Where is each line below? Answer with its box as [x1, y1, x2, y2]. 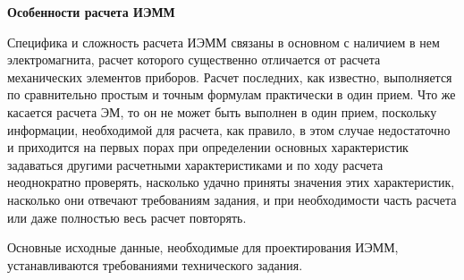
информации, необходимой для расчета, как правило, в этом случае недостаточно [7, 120, 451, 139]
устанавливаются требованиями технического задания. [7, 255, 303, 274]
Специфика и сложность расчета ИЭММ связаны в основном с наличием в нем [7, 32, 440, 51]
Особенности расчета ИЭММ [7, 3, 175, 21]
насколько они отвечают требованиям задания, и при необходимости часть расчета [7, 190, 457, 208]
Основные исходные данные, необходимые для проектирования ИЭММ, [7, 238, 399, 257]
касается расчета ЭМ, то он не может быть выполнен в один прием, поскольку [7, 102, 437, 121]
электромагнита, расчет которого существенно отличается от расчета [7, 50, 381, 69]
